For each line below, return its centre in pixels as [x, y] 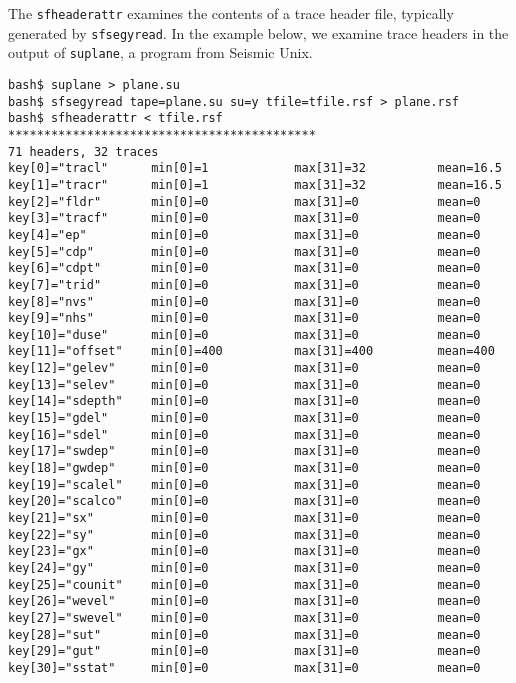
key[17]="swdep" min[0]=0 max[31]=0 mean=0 [244, 451]
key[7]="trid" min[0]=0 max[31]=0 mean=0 [244, 284]
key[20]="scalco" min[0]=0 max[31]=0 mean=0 [244, 501]
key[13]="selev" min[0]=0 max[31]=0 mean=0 [244, 384]
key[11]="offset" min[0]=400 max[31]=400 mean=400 [251, 351]
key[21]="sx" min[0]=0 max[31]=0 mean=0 [244, 518]
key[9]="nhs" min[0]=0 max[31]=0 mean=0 [244, 318]
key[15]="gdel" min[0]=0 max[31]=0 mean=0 [244, 418]
